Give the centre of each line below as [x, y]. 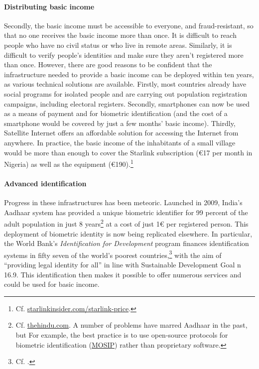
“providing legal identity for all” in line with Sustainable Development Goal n [123, 265]
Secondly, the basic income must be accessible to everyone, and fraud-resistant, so [129, 25]
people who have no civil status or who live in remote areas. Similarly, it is [118, 45]
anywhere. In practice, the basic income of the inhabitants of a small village [120, 142]
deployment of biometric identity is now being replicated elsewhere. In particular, [128, 233]
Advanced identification [45, 183]
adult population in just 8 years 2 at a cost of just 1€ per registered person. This [126, 223]
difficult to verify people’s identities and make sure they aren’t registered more [124, 55]
